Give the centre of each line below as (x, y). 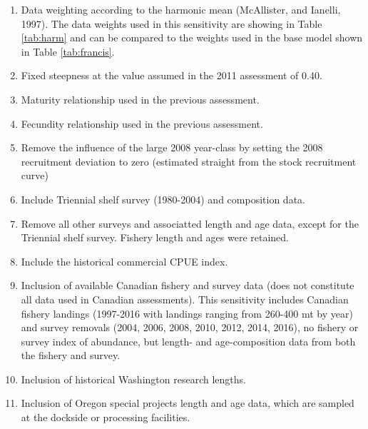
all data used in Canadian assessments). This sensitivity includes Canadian (185, 299)
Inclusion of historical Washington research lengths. (133, 379)
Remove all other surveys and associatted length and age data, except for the (190, 223)
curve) (35, 175)
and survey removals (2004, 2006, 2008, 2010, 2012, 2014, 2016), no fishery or (190, 327)
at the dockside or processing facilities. (106, 417)
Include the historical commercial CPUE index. (124, 261)
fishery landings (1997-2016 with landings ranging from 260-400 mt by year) (187, 313)
